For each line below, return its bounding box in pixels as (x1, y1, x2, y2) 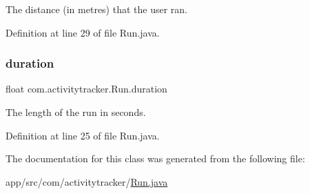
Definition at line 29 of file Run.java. (6, 25, 160, 39)
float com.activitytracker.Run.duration (6, 81, 167, 96)
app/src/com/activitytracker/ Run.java (6, 174, 168, 188)
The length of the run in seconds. (6, 105, 146, 119)
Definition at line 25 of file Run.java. (6, 128, 160, 142)
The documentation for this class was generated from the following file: (6, 151, 305, 166)
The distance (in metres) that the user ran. (6, 2, 187, 16)
